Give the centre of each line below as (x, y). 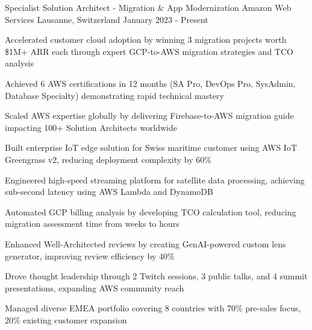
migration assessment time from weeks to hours (92, 224)
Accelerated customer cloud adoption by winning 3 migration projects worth (146, 40)
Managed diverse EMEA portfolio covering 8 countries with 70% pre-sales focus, (153, 308)
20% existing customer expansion (66, 319)
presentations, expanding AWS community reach (95, 287)
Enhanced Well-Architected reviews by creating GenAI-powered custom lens (145, 243)
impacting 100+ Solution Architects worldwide (91, 127)
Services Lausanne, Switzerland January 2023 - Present (107, 19)
